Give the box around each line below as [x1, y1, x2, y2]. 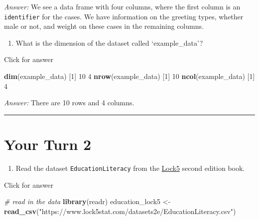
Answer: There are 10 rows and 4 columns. [4, 97, 134, 108]
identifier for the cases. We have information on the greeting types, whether [4, 11, 244, 21]
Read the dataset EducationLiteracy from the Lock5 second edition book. [15, 162, 245, 173]
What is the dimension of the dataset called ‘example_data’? [15, 37, 203, 48]
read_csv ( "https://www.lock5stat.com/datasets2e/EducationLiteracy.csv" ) [4, 206, 236, 216]
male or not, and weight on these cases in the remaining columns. [4, 21, 204, 31]
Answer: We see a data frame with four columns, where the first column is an [4, 1, 241, 11]
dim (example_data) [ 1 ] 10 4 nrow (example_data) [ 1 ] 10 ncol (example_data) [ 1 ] [4, 71, 255, 81]
